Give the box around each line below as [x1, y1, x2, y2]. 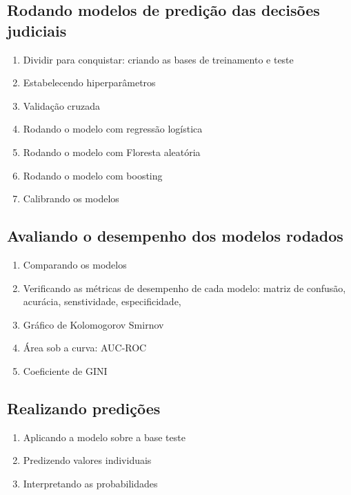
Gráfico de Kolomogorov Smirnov [23, 317, 164, 331]
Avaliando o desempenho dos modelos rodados [7, 225, 343, 246]
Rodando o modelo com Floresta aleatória [23, 144, 201, 159]
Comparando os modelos [23, 257, 127, 271]
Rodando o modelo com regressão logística [23, 122, 203, 136]
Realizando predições [7, 397, 161, 418]
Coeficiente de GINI [23, 363, 108, 378]
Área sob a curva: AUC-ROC [23, 340, 147, 355]
